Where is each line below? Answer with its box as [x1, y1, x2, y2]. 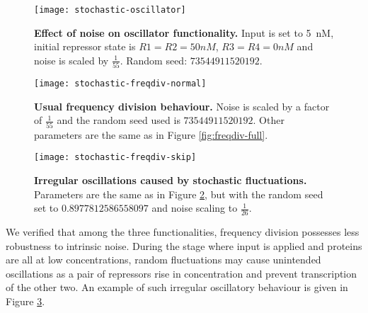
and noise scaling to [151, 200, 238, 215]
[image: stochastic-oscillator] [34, 5, 186, 15]
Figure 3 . [6, 293, 45, 308]
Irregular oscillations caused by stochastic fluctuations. [34, 172, 307, 187]
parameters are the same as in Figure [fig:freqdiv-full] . [34, 127, 268, 142]
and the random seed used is [57, 113, 180, 127]
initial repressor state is [34, 39, 136, 54]
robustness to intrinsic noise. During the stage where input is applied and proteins [6, 238, 362, 253]
